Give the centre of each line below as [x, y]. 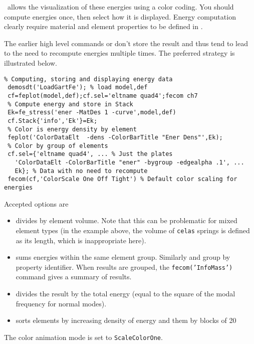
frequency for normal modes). [61, 303]
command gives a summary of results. [74, 277]
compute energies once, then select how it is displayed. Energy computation [120, 16]
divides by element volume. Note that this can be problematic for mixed [126, 220]
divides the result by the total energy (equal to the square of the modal [125, 294]
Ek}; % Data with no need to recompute [81, 171]
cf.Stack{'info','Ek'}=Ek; [53, 121]
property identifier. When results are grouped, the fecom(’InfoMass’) [124, 267]
